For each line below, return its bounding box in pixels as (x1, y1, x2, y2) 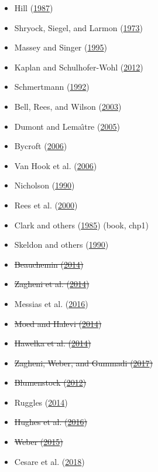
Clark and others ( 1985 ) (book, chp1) (14, 218, 149, 231)
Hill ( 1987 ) (14, 2, 53, 14)
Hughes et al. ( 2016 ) (14, 416, 87, 428)
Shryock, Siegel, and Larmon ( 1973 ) (14, 21, 143, 33)
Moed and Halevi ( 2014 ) (14, 317, 102, 329)
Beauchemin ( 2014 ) (14, 258, 84, 270)
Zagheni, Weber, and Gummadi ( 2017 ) (14, 356, 153, 369)
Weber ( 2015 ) (14, 436, 63, 448)
